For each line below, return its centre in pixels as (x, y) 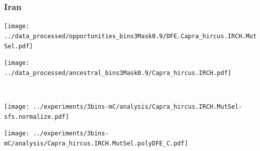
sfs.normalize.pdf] (37, 117)
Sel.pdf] (19, 46)
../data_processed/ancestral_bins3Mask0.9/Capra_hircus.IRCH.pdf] (118, 73)
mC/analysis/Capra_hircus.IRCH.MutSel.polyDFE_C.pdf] (96, 144)
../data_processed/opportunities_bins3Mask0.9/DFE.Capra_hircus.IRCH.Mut (131, 36)
